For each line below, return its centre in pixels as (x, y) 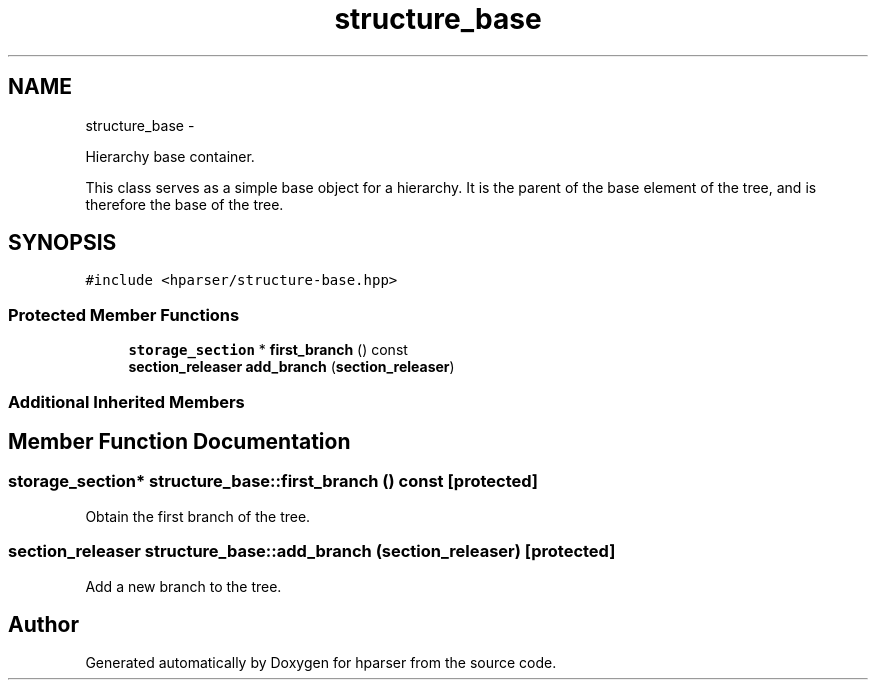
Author (43, 624)
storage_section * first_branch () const (268, 350)
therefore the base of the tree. (184, 204)
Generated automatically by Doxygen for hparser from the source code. (321, 663)
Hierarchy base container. (170, 156)
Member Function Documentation (179, 441)
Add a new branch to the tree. (183, 586)
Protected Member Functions (124, 314)
